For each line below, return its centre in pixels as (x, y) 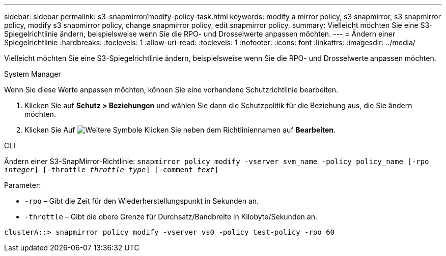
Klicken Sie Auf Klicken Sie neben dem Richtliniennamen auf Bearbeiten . (180, 130)
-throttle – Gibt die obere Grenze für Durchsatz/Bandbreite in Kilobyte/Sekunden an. (171, 217)
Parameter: (23, 185)
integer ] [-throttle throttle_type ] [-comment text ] (111, 170)
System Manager (33, 74)
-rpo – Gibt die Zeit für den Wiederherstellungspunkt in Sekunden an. (142, 201)
